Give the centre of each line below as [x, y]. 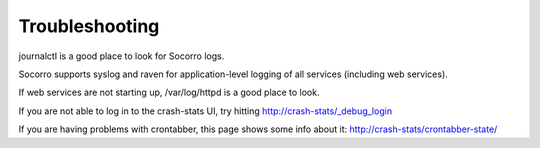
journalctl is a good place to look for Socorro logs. [121, 56]
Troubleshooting [89, 26]
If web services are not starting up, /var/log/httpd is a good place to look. [169, 92]
